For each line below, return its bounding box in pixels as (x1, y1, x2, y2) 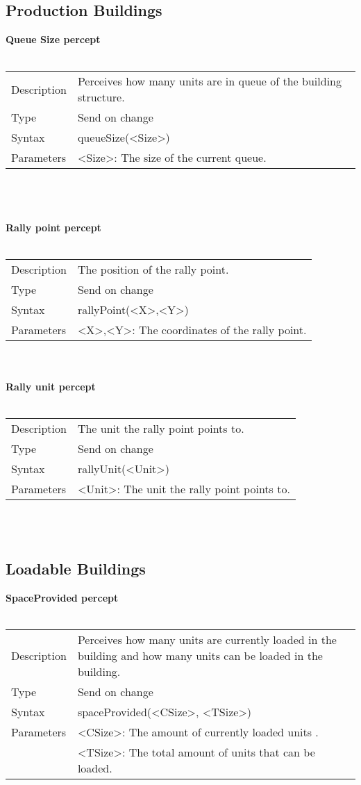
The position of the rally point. (77, 261, 229, 278)
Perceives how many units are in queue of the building (77, 73, 342, 90)
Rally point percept (6, 220, 101, 235)
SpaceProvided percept (6, 590, 119, 605)
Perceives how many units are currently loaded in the (77, 631, 337, 648)
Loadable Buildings (6, 558, 146, 579)
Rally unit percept (6, 379, 96, 393)
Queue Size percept (6, 32, 101, 47)
